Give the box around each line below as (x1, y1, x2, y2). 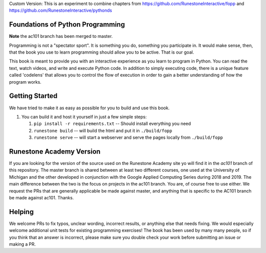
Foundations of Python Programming (9, 20, 125, 29)
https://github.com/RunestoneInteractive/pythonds (9, 7, 112, 13)
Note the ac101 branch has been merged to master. (9, 33, 113, 39)
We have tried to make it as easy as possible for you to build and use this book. (9, 105, 170, 111)
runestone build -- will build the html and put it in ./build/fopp (33, 127, 172, 133)
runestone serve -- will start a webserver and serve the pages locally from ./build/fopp (33, 134, 223, 140)
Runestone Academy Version (9, 147, 101, 156)
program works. (9, 79, 42, 85)
